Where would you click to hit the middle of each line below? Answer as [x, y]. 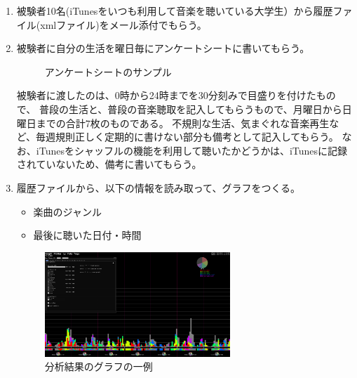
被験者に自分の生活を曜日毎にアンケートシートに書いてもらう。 [163, 48]
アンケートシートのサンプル [108, 71]
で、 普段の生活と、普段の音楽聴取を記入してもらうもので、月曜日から [179, 109]
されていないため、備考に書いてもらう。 [109, 164]
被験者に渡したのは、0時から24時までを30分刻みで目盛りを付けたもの [176, 95]
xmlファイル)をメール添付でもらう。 [123, 24]
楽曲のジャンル [67, 211]
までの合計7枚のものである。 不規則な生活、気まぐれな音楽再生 [183, 123]
